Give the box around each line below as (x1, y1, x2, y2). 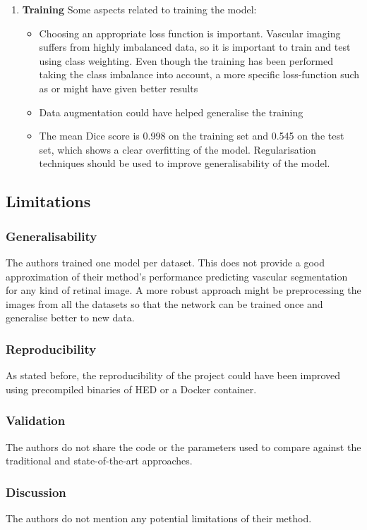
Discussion (6, 483, 66, 500)
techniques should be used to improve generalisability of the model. (39, 156, 330, 171)
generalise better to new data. (6, 310, 135, 325)
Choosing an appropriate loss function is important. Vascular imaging (39, 25, 341, 40)
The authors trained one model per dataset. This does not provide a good (6, 254, 325, 269)
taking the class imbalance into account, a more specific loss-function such (39, 67, 360, 82)
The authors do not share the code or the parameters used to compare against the (6, 439, 361, 454)
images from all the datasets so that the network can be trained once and (6, 296, 323, 311)
